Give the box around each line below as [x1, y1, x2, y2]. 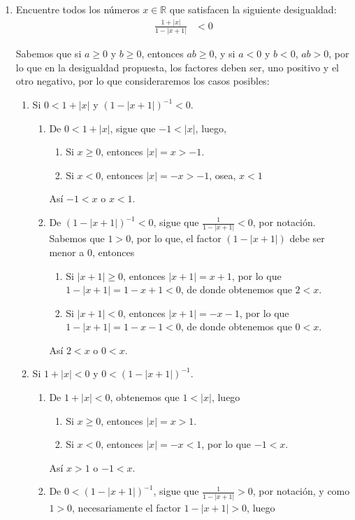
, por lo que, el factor [131, 231, 222, 246]
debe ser [289, 231, 325, 246]
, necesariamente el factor [72, 500, 181, 514]
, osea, [209, 167, 236, 182]
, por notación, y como [252, 484, 350, 498]
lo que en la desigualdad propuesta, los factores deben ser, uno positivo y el [15, 59, 339, 74]
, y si [214, 46, 236, 61]
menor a [49, 244, 85, 259]
